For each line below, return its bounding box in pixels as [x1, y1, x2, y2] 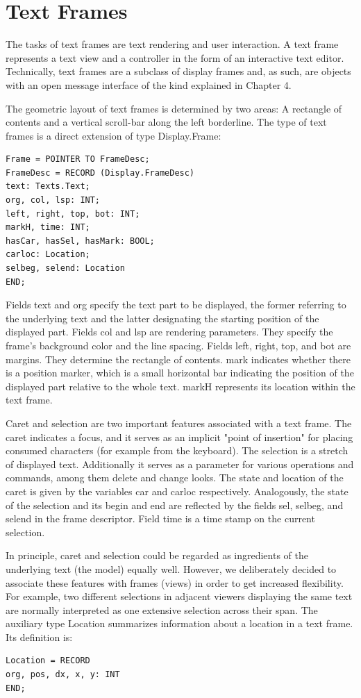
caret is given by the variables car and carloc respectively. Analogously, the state [6, 483, 349, 498]
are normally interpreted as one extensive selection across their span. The [6, 602, 318, 617]
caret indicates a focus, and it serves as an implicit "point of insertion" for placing [6, 429, 353, 444]
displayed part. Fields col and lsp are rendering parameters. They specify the [6, 324, 333, 339]
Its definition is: [6, 629, 73, 644]
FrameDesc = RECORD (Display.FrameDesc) [6, 167, 195, 178]
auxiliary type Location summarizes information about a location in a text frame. [6, 616, 353, 631]
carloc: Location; [6, 249, 90, 260]
